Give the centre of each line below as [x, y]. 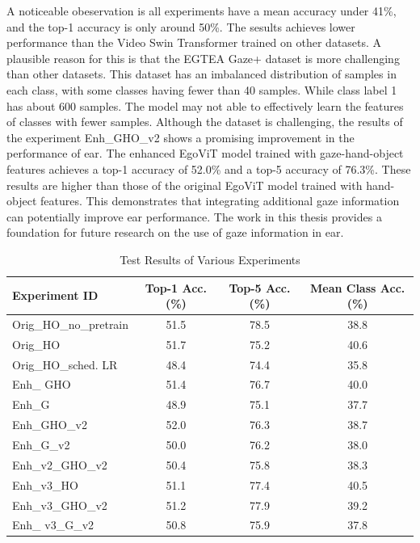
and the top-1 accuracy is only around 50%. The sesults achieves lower [181, 26]
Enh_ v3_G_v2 [53, 525]
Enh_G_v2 [41, 444]
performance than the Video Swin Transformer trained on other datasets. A [194, 42]
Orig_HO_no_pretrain [71, 324]
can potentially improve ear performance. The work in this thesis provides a [194, 216]
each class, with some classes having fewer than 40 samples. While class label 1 [202, 89]
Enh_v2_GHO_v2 [60, 464]
